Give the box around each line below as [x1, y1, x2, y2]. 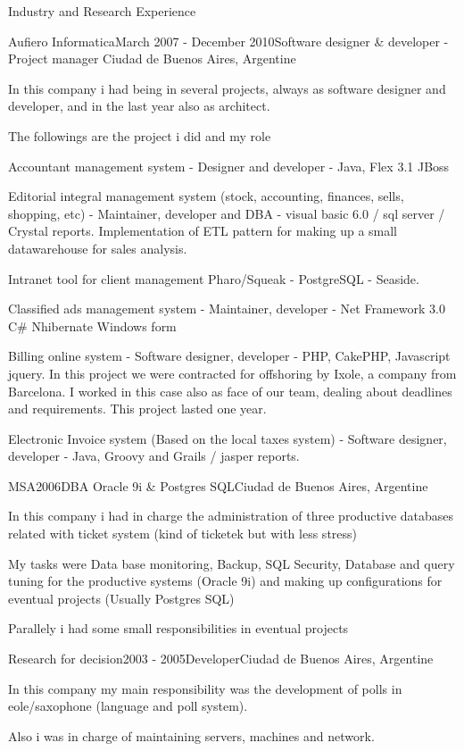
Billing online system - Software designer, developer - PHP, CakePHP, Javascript [8, 346, 451, 365]
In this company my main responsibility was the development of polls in [8, 679, 402, 697]
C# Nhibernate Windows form [8, 316, 177, 335]
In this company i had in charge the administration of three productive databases [8, 506, 454, 525]
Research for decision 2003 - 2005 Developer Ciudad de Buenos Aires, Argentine [8, 649, 434, 668]
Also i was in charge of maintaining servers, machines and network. [8, 726, 375, 745]
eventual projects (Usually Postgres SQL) [8, 588, 235, 607]
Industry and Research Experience [8, 2, 196, 20]
